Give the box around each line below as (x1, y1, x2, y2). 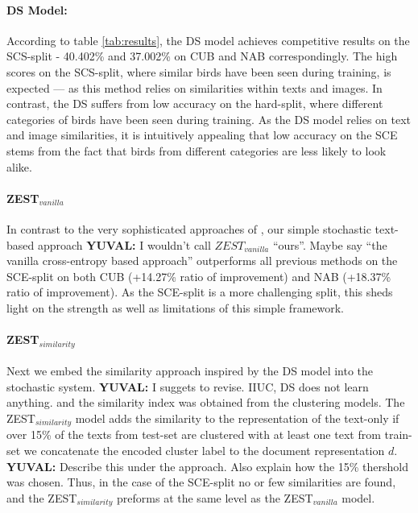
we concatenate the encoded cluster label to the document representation (23, 441, 385, 458)
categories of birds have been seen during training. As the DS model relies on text (6, 110, 412, 127)
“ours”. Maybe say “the (272, 236, 387, 253)
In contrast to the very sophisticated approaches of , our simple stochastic (6, 220, 371, 237)
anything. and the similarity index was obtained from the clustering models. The (6, 394, 405, 411)
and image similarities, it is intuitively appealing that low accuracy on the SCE (6, 126, 398, 143)
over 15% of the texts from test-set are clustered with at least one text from (6, 426, 381, 443)
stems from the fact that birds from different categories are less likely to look (6, 142, 387, 159)
